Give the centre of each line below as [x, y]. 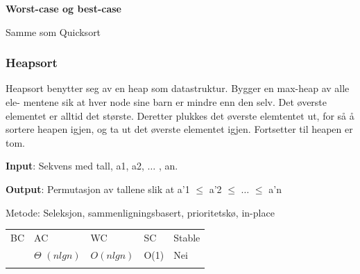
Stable [187, 237]
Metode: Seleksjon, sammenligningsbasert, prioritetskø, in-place [140, 212]
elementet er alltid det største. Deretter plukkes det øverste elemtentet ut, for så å [180, 115]
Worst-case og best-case [63, 8]
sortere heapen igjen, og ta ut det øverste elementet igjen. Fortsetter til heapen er [179, 129]
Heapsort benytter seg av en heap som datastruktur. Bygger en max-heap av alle [178, 88]
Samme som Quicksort [53, 31]
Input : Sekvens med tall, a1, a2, [75, 166]
